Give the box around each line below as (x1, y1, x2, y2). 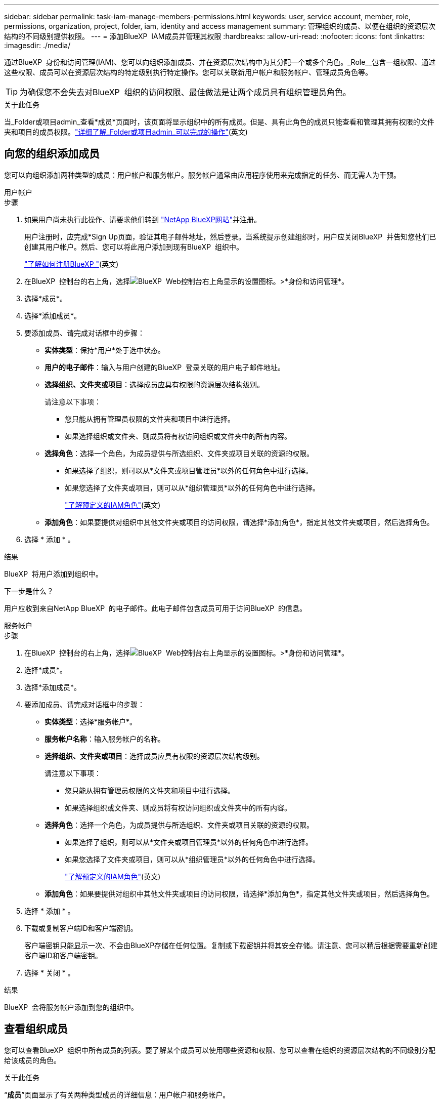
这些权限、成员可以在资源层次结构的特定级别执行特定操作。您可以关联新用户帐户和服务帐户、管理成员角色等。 (4, 68, 372, 76)
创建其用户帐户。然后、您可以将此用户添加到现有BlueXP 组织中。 (24, 242, 243, 251)
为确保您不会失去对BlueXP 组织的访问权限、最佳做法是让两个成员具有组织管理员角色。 (20, 87, 351, 97)
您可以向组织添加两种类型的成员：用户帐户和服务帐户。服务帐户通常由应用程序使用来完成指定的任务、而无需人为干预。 (4, 170, 401, 179)
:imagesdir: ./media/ (4, 41, 71, 50)
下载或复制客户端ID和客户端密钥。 (24, 923, 138, 932)
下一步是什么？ (4, 586, 54, 595)
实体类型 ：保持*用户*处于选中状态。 (45, 345, 165, 354)
